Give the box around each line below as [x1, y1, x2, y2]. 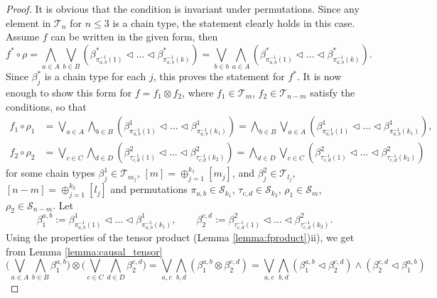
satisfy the [310, 84, 355, 99]
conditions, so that [6, 99, 87, 114]
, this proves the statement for [153, 69, 285, 84]
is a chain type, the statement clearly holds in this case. [112, 15, 355, 30]
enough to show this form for [6, 84, 132, 99]
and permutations [110, 182, 188, 197]
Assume [6, 29, 40, 44]
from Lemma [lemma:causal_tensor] [6, 243, 163, 258]
